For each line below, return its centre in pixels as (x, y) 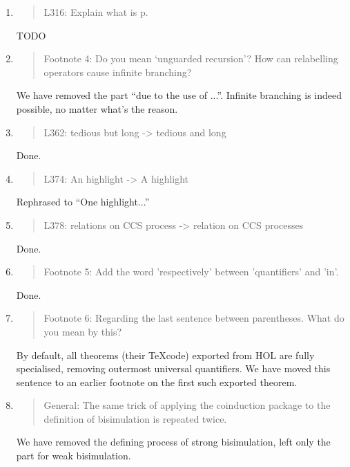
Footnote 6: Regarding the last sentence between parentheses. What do (194, 318)
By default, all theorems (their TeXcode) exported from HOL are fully (165, 355)
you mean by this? (83, 331)
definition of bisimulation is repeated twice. (135, 418)
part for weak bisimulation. (74, 456)
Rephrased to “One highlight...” (83, 202)
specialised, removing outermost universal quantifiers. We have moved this (173, 368)
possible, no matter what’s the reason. (97, 108)
